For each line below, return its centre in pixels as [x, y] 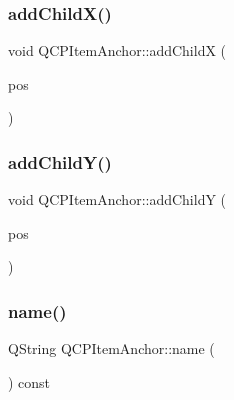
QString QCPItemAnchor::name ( [111, 348]
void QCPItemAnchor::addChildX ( [117, 50]
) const [29, 381]
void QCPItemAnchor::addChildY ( [117, 199]
